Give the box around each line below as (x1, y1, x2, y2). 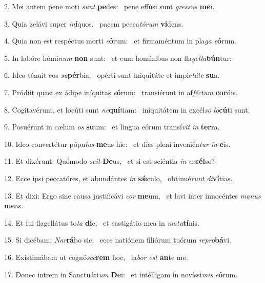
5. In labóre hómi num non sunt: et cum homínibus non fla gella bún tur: (4, 52, 232, 63)
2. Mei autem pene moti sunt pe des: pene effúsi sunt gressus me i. (4, 1, 215, 11)
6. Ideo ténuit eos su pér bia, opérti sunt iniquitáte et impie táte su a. (4, 70, 220, 80)
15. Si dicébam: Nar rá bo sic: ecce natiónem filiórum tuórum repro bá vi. (4, 234, 232, 245)
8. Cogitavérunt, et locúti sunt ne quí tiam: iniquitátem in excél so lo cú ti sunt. (4, 104, 250, 115)
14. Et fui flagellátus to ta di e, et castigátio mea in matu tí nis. (4, 217, 200, 228)
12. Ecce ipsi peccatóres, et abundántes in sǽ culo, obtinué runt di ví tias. (4, 172, 233, 183)
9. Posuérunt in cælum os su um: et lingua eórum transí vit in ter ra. (4, 121, 220, 132)
